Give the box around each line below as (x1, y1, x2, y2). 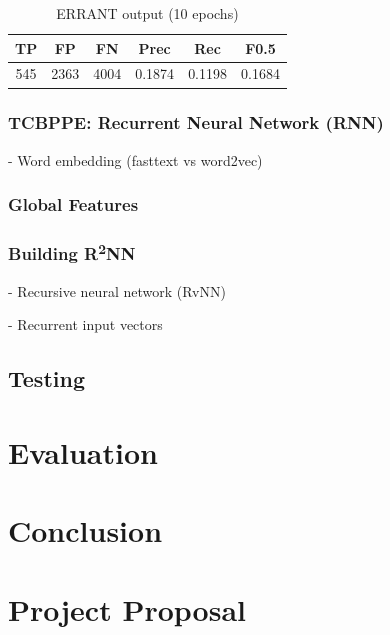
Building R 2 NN (8, 239, 136, 266)
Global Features (8, 192, 139, 217)
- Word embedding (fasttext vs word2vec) (8, 149, 263, 170)
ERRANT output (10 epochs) (56, 3, 239, 23)
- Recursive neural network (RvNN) (8, 280, 226, 301)
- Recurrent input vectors (8, 314, 163, 335)
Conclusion (8, 510, 163, 551)
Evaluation (8, 432, 158, 473)
